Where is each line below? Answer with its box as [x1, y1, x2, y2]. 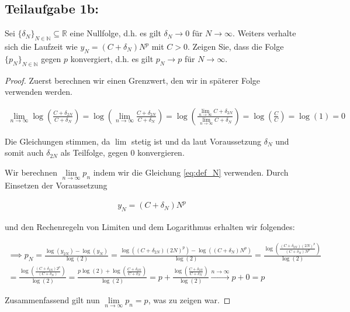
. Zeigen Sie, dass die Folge [188, 40, 284, 52]
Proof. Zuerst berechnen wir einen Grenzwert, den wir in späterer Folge [5, 74, 261, 86]
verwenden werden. [5, 85, 72, 98]
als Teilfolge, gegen [60, 146, 128, 159]
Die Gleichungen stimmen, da [5, 135, 110, 147]
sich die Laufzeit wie [5, 40, 78, 52]
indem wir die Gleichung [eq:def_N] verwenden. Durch [93, 166, 289, 178]
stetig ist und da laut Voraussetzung [131, 135, 261, 147]
